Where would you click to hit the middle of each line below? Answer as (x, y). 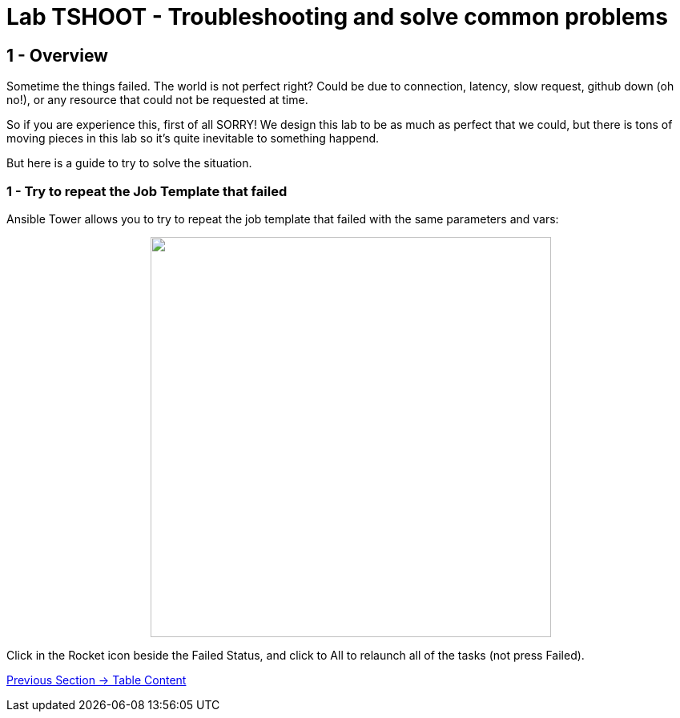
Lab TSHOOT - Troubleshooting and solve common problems (337, 17)
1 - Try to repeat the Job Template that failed (147, 191)
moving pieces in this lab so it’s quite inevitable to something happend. (193, 138)
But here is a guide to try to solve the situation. (129, 163)
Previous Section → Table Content (97, 680)
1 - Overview (57, 55)
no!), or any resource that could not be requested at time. (157, 100)
